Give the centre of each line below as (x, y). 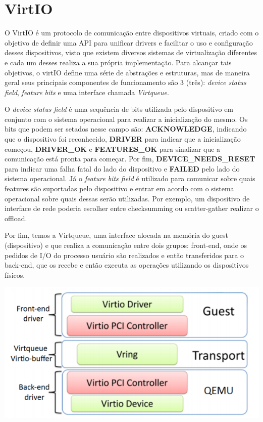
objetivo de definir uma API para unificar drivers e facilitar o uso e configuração (129, 42)
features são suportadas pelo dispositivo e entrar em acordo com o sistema (119, 188)
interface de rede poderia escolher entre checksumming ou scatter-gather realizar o (132, 208)
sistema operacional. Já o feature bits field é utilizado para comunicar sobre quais (130, 178)
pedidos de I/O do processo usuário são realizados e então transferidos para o (124, 255)
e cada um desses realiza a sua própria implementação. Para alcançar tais (118, 62)
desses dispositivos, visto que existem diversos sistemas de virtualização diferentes (131, 52)
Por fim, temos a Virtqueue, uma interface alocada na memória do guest (117, 235)
